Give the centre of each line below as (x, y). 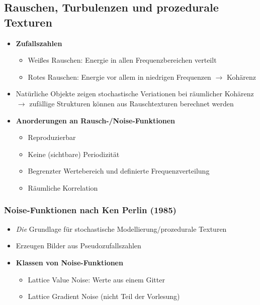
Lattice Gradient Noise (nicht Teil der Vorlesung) (104, 296)
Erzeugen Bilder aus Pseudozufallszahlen (78, 246)
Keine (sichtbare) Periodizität (74, 154)
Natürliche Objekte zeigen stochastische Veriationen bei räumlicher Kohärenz (135, 94)
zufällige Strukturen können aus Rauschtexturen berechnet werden (132, 103)
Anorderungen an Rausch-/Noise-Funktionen (96, 120)
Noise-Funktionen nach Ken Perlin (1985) (90, 210)
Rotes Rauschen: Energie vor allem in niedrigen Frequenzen (119, 77)
